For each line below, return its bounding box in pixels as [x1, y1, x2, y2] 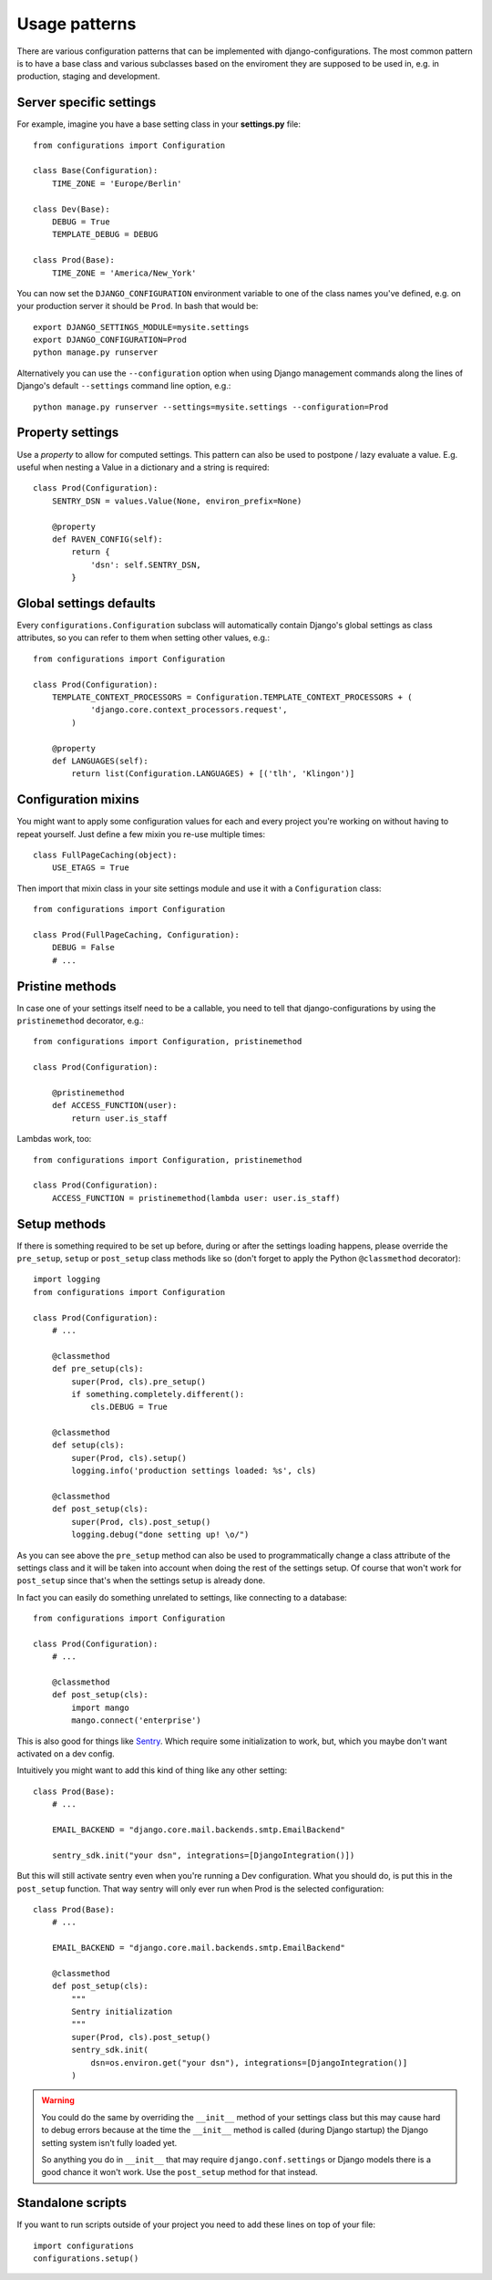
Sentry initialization [71, 2006, 173, 2017]
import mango [71, 1702, 129, 1713]
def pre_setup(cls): [51, 1363, 144, 1374]
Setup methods [16, 1216, 107, 1231]
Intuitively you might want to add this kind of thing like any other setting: [16, 1765, 287, 1776]
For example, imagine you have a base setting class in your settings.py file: [16, 119, 301, 130]
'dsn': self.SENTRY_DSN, [90, 559, 202, 570]
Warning [41, 2095, 75, 2106]
